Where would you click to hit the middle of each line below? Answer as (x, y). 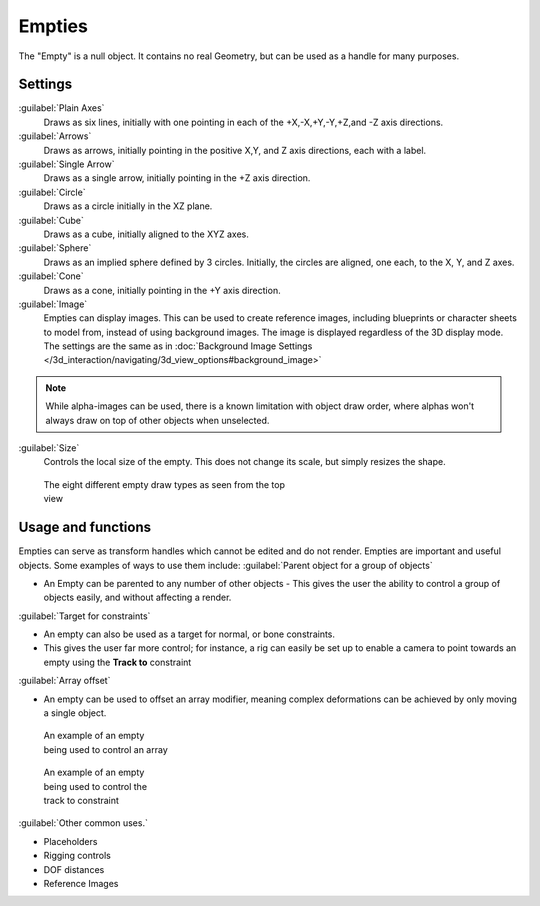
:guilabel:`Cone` (51, 276)
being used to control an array (106, 749)
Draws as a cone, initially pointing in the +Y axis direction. (162, 290)
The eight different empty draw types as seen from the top (164, 484)
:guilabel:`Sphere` (55, 248)
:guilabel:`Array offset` (64, 681)
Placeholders (70, 841)
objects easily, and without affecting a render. (137, 597)
